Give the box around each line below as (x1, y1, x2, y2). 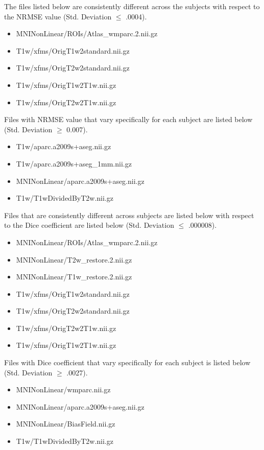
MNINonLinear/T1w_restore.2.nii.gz (16, 271, 132, 282)
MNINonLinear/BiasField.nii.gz (16, 418, 115, 429)
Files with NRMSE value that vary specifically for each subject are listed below (4, 114, 253, 125)
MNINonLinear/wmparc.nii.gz (16, 384, 111, 395)
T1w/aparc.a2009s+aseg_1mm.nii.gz (16, 158, 132, 169)
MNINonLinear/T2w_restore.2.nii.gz (16, 254, 132, 265)
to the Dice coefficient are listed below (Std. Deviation (4, 220, 174, 230)
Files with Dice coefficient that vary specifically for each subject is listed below (4, 357, 251, 368)
